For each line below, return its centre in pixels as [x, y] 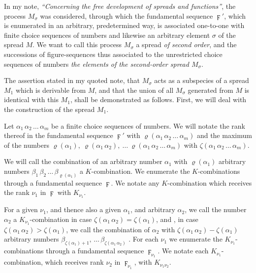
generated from [210, 90]
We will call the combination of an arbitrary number [83, 161]
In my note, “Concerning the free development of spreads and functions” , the [120, 6]
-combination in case [61, 219]
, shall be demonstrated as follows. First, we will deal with [158, 99]
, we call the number [216, 209]
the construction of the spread [49, 109]
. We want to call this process [77, 44]
